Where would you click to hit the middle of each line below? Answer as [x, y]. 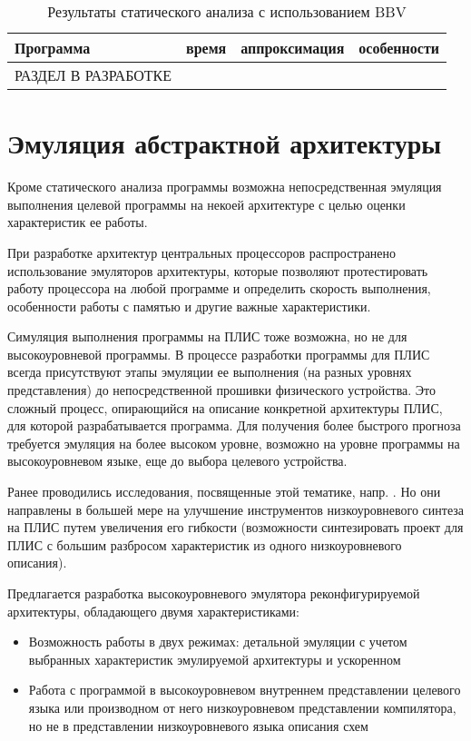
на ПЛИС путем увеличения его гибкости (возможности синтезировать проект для [235, 527]
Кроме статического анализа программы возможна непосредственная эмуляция [225, 187]
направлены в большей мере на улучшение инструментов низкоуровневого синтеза [236, 509]
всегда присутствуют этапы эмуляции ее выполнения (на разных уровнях [210, 372]
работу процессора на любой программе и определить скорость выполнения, [219, 288]
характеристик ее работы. [78, 222]
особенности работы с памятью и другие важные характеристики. [189, 306]
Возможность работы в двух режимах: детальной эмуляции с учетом [218, 642]
